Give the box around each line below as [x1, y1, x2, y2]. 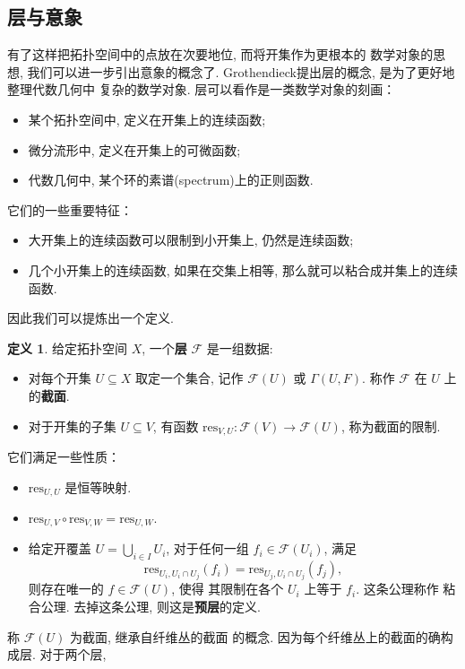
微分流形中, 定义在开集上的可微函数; [28, 140, 241, 159]
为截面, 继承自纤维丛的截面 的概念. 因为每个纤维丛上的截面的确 [70, 627, 441, 646]
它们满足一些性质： [7, 447, 120, 465]
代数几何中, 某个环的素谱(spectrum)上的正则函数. [28, 170, 314, 189]
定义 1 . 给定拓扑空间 [7, 338, 127, 357]
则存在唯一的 [28, 579, 104, 598]
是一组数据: [206, 338, 273, 357]
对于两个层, [39, 645, 107, 664]
